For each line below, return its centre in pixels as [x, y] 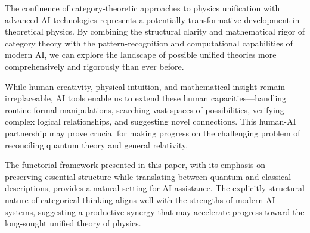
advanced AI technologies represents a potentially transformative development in [152, 19]
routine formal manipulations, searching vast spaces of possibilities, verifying [145, 109]
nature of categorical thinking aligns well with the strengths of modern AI [140, 199]
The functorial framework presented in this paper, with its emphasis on [135, 165]
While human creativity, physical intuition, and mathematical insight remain [145, 86]
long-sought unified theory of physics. [73, 223]
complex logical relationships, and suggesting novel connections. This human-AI [151, 121]
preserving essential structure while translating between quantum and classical [148, 176]
